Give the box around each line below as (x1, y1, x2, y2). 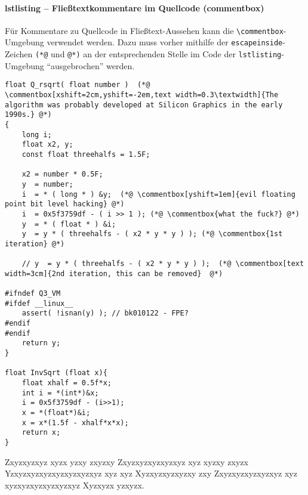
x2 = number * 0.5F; (21, 170, 103, 179)
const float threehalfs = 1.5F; (21, 150, 150, 159)
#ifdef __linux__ (5, 299, 73, 308)
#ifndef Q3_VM (5, 289, 61, 298)
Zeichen (5, 48, 33, 60)
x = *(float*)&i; (21, 409, 91, 417)
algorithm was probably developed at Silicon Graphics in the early (5, 100, 283, 109)
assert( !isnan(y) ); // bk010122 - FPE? (21, 309, 189, 318)
